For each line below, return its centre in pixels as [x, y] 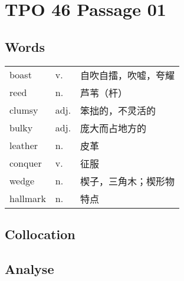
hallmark [28, 199]
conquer [26, 163]
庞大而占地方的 [114, 128]
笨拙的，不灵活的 [118, 110]
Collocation [40, 234]
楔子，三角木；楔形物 [128, 181]
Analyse [29, 268]
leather [24, 146]
